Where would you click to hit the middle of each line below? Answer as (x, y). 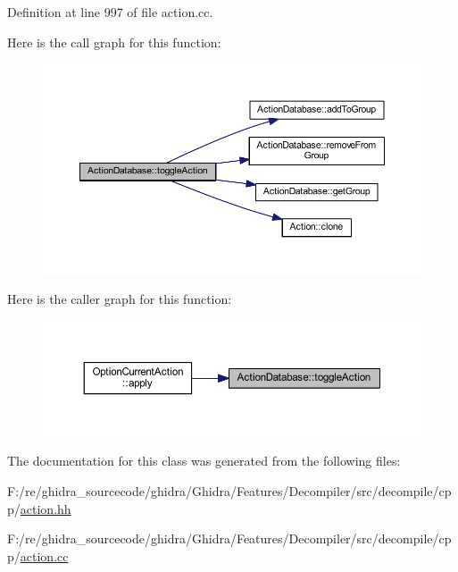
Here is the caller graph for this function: (120, 299)
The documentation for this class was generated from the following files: (204, 461)
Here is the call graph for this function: (114, 42)
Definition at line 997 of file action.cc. (110, 12)
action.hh (46, 508)
